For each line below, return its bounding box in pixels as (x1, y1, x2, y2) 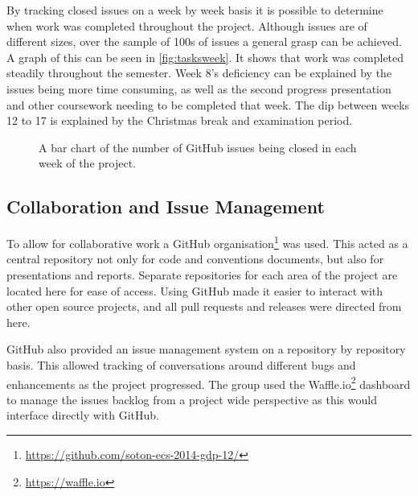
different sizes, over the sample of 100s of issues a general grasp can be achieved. (6, 33, 402, 50)
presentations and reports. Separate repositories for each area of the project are (6, 266, 398, 283)
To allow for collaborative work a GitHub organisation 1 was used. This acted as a (6, 233, 408, 251)
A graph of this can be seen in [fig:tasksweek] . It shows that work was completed (6, 48, 404, 65)
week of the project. (39, 155, 136, 172)
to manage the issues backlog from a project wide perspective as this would (6, 391, 377, 407)
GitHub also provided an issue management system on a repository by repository (6, 341, 406, 358)
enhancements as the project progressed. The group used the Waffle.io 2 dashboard (6, 373, 411, 392)
